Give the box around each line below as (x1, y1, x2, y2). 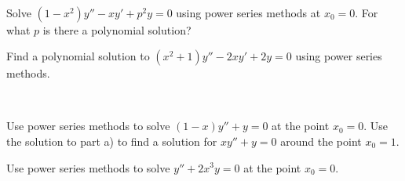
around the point (280, 132, 362, 149)
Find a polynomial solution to (6, 48, 150, 64)
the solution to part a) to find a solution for (6, 132, 217, 149)
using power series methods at (176, 4, 321, 20)
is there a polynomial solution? (42, 21, 192, 38)
